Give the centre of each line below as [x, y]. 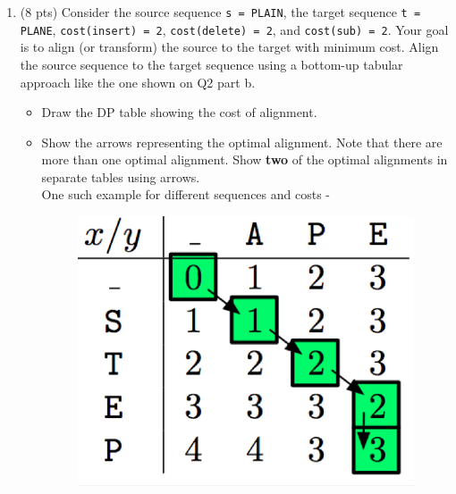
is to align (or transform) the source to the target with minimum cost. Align [229, 47]
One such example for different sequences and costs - [186, 194]
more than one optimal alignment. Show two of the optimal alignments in [245, 159]
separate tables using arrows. [121, 176]
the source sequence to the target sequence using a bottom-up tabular [211, 64]
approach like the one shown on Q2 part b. [138, 82]
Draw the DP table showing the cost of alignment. [179, 112]
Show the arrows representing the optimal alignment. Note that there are [242, 142]
